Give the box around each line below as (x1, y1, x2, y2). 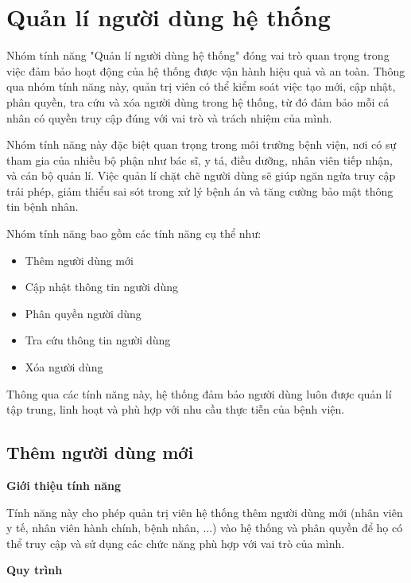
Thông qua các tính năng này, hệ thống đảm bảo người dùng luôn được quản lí (6, 385, 392, 402)
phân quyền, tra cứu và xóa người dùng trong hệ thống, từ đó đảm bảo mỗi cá (6, 93, 390, 110)
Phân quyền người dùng (25, 305, 142, 321)
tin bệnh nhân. (6, 198, 79, 215)
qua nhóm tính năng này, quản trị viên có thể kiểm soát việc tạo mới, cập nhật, (6, 78, 396, 95)
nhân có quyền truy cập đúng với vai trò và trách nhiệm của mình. (6, 109, 332, 126)
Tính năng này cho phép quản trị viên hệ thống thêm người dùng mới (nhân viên (6, 503, 403, 520)
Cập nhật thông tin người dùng (25, 278, 178, 295)
